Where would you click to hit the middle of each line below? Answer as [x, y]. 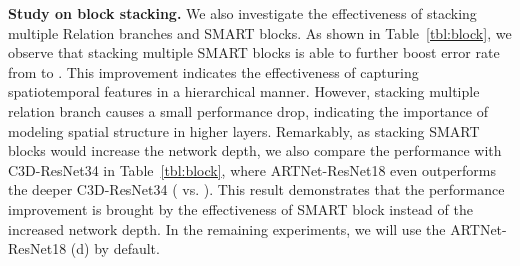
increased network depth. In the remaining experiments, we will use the [227, 228]
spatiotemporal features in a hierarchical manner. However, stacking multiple [244, 91]
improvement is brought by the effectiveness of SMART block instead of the [240, 208]
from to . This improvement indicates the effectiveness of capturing [213, 71]
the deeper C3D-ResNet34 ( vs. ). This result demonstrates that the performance [256, 189]
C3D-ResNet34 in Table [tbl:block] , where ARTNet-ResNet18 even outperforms [252, 169]
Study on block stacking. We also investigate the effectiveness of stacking [242, 13]
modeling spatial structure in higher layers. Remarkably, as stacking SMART [244, 130]
